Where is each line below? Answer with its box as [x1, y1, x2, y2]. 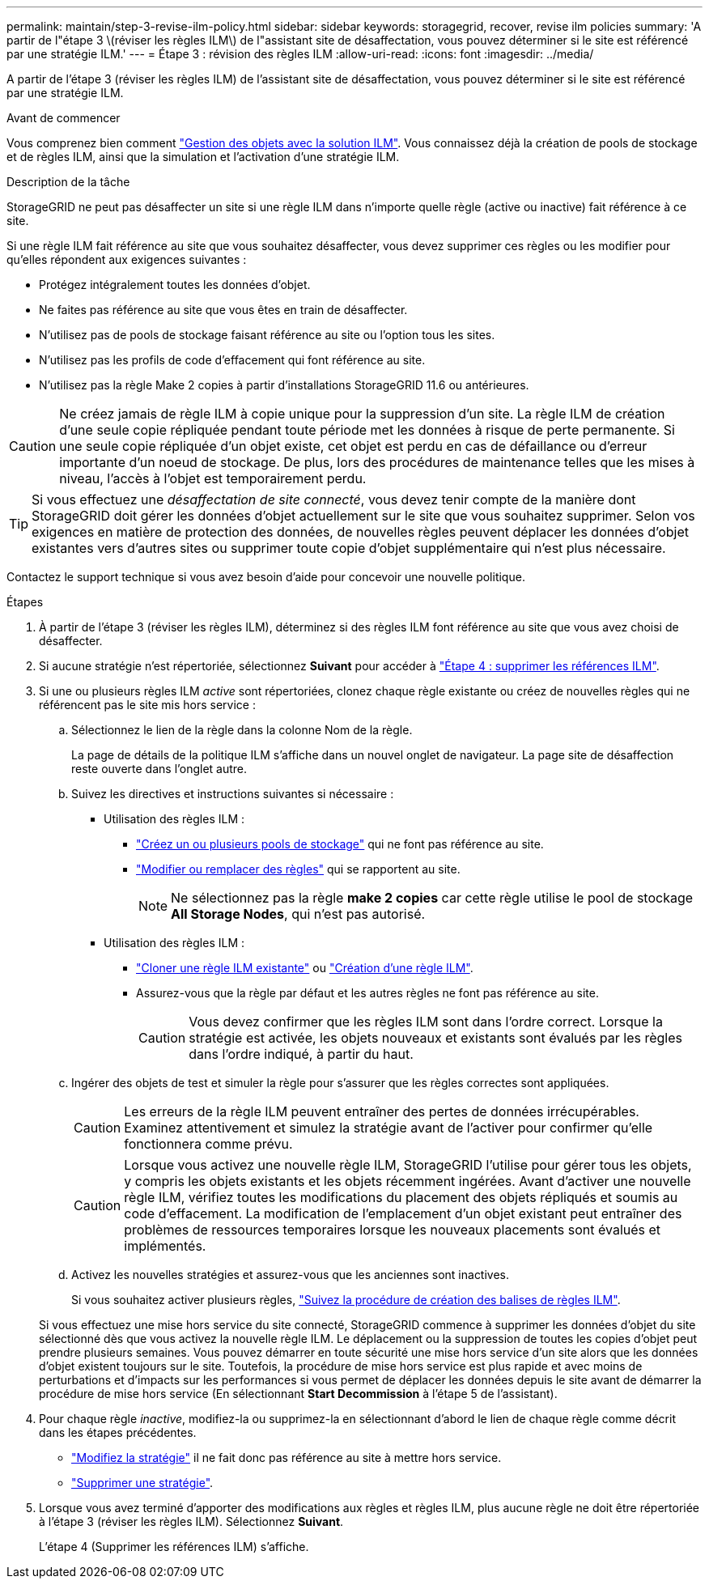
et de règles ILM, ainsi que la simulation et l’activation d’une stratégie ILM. [6, 150, 400, 164]
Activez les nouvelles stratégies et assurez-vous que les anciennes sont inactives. [71, 1268, 510, 1281]
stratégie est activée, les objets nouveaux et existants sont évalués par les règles [189, 1030, 682, 1046]
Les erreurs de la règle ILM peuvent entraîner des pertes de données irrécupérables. [124, 1103, 639, 1120]
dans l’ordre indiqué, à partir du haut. [189, 1046, 414, 1062]
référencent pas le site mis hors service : [39, 698, 256, 712]
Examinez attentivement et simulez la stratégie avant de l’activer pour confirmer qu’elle [124, 1120, 653, 1136]
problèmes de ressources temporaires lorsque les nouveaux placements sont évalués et [124, 1222, 661, 1238]
